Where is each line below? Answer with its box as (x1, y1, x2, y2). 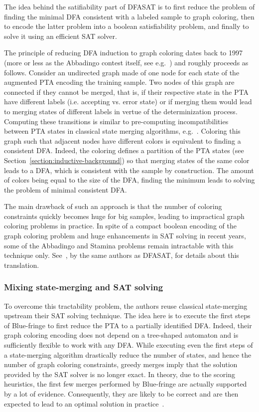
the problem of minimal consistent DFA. (4, 184, 127, 195)
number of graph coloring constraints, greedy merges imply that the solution (4, 359, 238, 370)
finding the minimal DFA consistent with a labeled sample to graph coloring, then (4, 11, 255, 21)
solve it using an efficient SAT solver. (4, 30, 117, 41)
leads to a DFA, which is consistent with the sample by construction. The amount (4, 165, 254, 175)
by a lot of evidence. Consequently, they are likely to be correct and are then (4, 389, 239, 399)
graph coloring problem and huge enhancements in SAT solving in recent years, (4, 230, 246, 241)
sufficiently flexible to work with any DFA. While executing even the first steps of (4, 340, 253, 350)
